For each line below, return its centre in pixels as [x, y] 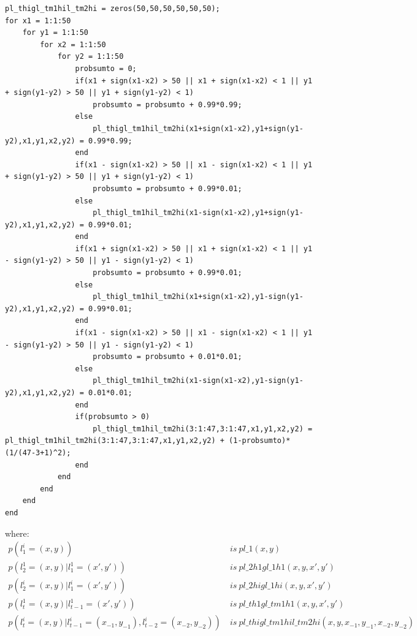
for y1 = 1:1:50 [55, 33]
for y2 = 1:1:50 [90, 57]
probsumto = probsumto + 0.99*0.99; [167, 104]
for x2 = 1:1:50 [73, 44]
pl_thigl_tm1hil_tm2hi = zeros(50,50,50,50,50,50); [113, 9]
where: [17, 533]
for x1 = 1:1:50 [38, 21]
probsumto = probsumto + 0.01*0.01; [167, 357]
